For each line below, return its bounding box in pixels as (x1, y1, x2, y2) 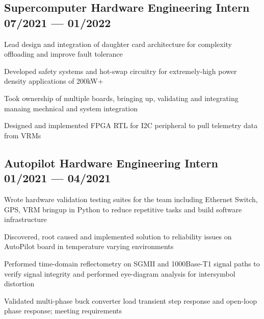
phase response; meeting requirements (4, 305, 122, 316)
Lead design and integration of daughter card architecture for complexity (4, 38, 232, 49)
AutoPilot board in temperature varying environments (4, 241, 174, 252)
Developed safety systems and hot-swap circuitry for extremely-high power (4, 65, 237, 76)
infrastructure (4, 214, 47, 225)
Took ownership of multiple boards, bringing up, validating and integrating (4, 92, 239, 103)
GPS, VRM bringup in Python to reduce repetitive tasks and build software (4, 204, 242, 214)
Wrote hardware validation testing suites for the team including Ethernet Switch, (4, 193, 258, 204)
